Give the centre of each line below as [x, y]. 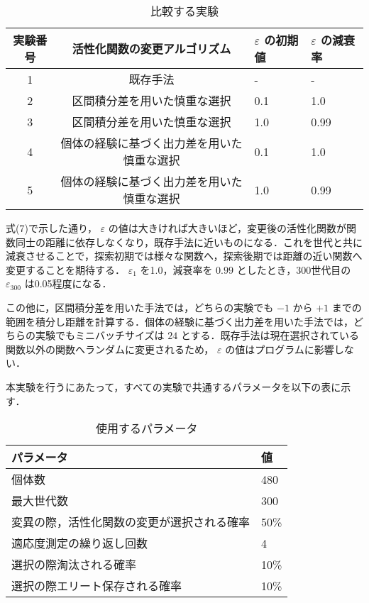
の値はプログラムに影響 [280, 349]
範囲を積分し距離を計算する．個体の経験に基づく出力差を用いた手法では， [180, 321]
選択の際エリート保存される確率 [97, 586]
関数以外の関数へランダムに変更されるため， [110, 349]
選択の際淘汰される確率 [74, 565]
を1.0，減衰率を [176, 269]
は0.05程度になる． [68, 283]
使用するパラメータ [147, 428]
